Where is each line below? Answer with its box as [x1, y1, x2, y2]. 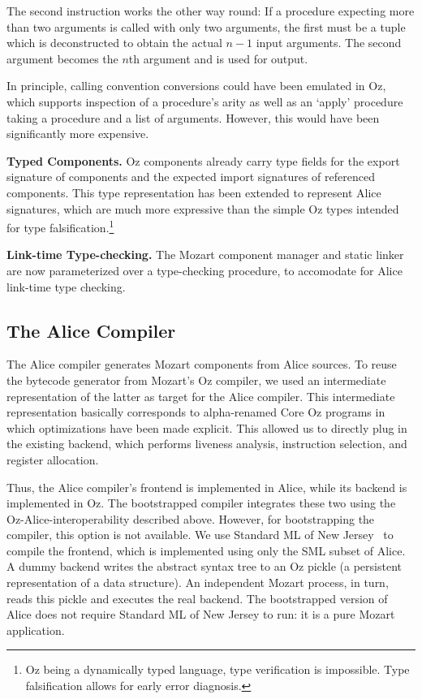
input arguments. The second [256, 34, 402, 51]
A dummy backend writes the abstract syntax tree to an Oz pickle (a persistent [6, 558, 402, 575]
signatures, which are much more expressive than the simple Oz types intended [6, 200, 399, 217]
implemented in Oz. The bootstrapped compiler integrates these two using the [6, 494, 396, 511]
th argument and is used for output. [128, 50, 308, 67]
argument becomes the [6, 50, 118, 67]
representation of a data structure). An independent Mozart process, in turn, [6, 574, 389, 591]
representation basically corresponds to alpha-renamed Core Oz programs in [6, 403, 385, 421]
